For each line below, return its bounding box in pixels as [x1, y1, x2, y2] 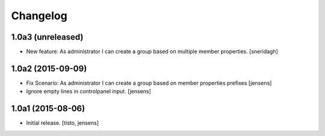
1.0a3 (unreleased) [11, 32, 84, 42]
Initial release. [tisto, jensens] [26, 119, 99, 126]
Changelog [11, 9, 67, 22]
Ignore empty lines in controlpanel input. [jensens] [26, 88, 152, 95]
